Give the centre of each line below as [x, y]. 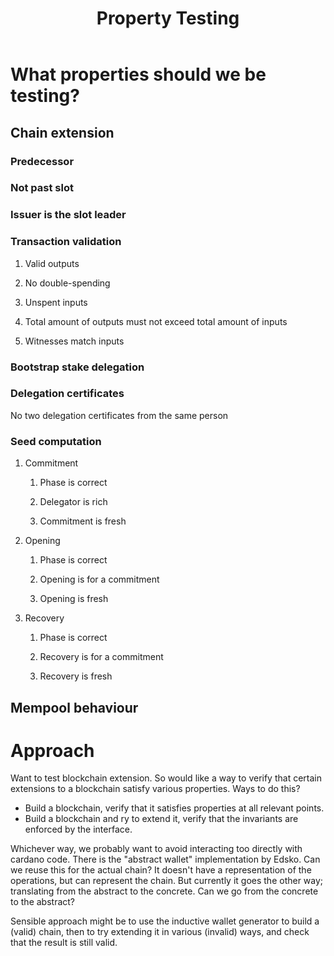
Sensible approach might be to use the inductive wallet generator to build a [165, 921]
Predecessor [42, 161]
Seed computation [56, 441]
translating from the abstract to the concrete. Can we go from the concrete [164, 891]
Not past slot [42, 188]
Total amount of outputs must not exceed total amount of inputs [156, 321]
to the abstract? [43, 902]
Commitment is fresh [83, 521]
